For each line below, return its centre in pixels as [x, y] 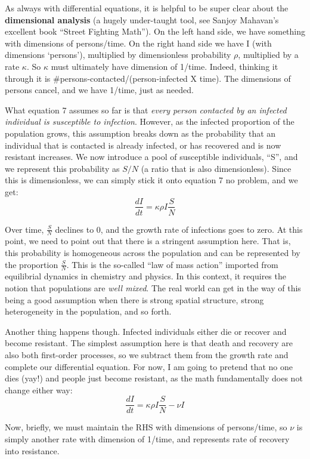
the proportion [32, 264]
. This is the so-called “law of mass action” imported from [172, 264]
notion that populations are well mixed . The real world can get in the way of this [153, 288]
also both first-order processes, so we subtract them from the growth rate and [147, 354]
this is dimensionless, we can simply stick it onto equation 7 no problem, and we [151, 180]
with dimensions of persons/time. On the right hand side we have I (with [138, 43]
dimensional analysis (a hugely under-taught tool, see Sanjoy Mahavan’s [142, 19]
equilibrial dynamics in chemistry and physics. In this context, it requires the [145, 276]
